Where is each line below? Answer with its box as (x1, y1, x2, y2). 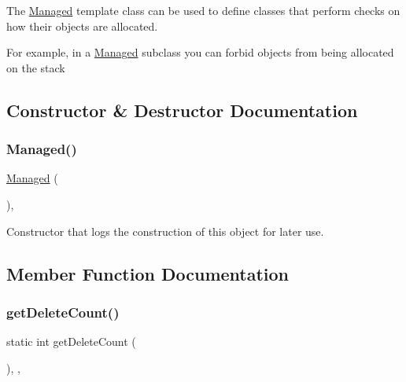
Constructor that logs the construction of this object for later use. (6, 222, 324, 239)
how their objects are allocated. (6, 17, 158, 34)
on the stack (6, 59, 65, 75)
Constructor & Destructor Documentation (6, 97, 358, 122)
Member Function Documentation (6, 261, 290, 285)
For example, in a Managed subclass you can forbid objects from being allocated (6, 44, 394, 61)
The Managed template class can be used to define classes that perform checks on (6, 2, 400, 18)
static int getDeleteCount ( (6, 333, 136, 350)
